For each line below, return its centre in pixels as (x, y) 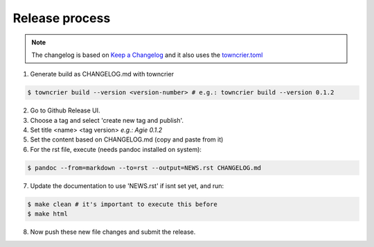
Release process (62, 18)
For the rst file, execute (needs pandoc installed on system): (116, 149)
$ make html (48, 214)
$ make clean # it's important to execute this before (122, 204)
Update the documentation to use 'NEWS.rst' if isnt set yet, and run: (127, 186)
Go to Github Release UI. (65, 110)
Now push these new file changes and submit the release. (113, 232)
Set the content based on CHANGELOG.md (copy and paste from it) (127, 139)
